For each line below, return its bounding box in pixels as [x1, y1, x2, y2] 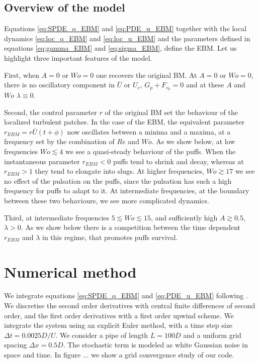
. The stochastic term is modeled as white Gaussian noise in [63, 339, 248, 350]
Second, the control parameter [4, 106, 97, 117]
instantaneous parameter [4, 156, 80, 166]
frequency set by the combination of [4, 136, 115, 147]
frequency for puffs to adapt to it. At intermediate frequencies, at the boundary [4, 185, 249, 196]
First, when [4, 69, 39, 80]
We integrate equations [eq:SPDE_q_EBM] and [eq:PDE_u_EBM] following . [4, 290, 248, 301]
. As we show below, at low [151, 136, 235, 147]
